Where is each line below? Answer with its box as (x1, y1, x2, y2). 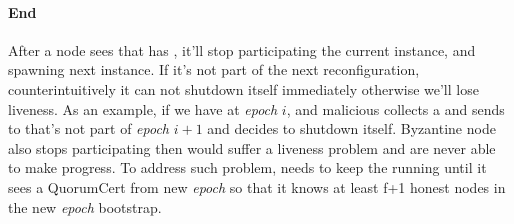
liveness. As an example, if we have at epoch (8, 98, 278, 119)
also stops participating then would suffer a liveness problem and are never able (8, 137, 496, 158)
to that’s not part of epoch (8, 118, 169, 139)
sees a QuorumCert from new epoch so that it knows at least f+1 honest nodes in (8, 176, 506, 197)
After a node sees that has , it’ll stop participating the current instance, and (8, 39, 476, 60)
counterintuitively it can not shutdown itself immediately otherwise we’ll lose (8, 78, 479, 99)
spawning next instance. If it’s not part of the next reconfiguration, (8, 59, 420, 80)
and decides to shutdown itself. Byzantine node (207, 118, 496, 139)
